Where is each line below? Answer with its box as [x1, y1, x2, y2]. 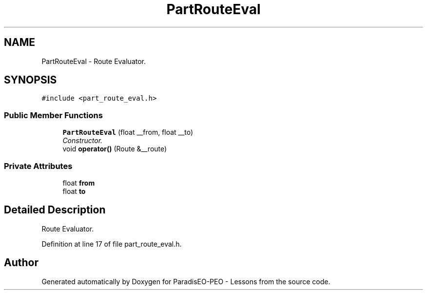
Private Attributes [4, 161, 73, 171]
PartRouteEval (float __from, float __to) [62, 128, 194, 137]
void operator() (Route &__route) [62, 145, 167, 153]
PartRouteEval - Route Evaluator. [41, 57, 146, 65]
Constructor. [62, 136, 103, 145]
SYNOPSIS [4, 74, 57, 86]
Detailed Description [4, 204, 106, 216]
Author [4, 256, 39, 269]
